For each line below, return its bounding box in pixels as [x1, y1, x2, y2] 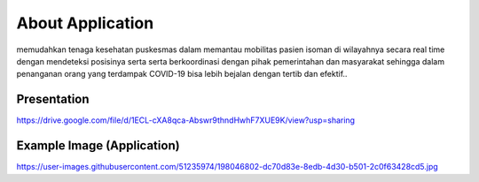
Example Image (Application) [16, 138, 181, 154]
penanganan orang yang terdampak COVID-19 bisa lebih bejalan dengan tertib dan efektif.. [16, 69, 348, 80]
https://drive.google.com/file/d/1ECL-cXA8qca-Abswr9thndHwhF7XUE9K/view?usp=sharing [16, 115, 355, 125]
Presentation [16, 92, 90, 107]
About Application [16, 13, 154, 33]
